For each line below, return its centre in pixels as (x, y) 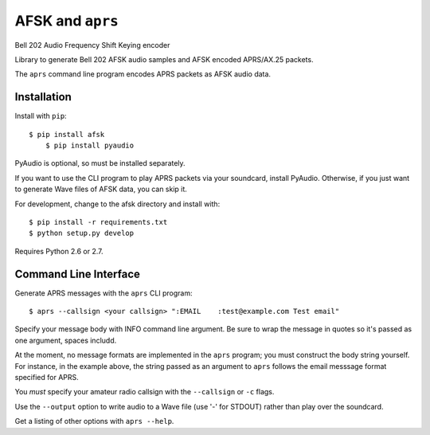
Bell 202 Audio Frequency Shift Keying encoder (92, 45)
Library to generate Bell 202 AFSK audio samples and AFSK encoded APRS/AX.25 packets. (164, 59)
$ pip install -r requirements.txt (98, 222)
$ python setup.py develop (82, 233)
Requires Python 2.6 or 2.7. (59, 251)
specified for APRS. (47, 377)
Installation (43, 97)
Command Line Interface (78, 274)
